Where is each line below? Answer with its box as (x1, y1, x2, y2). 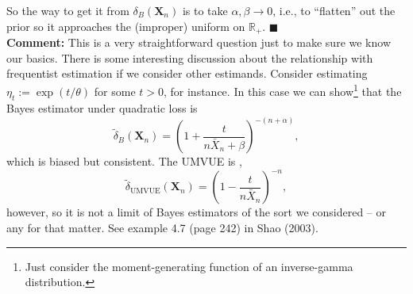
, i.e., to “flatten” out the (272, 2, 396, 18)
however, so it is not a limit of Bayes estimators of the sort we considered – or (6, 204, 387, 220)
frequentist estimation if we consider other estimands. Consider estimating (6, 65, 368, 82)
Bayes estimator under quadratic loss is (6, 100, 198, 116)
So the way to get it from (6, 2, 129, 18)
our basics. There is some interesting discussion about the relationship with (6, 49, 373, 66)
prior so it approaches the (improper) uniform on (6, 17, 245, 34)
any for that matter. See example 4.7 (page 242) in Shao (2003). (6, 220, 318, 235)
